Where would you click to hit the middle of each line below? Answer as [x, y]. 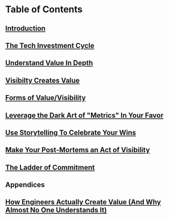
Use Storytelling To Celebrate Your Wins [71, 132]
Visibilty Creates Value [43, 80]
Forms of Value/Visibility [45, 98]
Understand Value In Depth [49, 63]
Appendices [25, 185]
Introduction [26, 28]
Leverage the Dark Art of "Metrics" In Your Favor [84, 115]
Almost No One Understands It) [56, 210]
